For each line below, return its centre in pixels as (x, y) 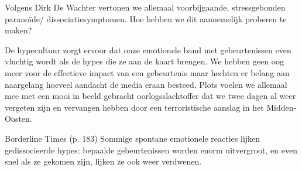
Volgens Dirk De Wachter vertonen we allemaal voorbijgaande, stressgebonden (145, 7)
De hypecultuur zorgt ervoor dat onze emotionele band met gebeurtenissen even (148, 49)
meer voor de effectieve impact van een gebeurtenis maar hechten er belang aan (147, 72)
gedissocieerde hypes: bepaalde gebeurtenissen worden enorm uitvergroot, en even (151, 150)
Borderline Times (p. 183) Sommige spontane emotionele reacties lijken (133, 138)
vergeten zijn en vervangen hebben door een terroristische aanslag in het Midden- (151, 107)
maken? (18, 30)
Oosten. (18, 119)
